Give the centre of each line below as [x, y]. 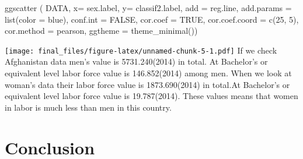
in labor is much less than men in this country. [88, 107]
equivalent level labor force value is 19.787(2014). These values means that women [151, 96]
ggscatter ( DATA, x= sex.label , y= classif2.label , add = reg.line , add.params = [148, 8]
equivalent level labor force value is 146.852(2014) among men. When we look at [148, 73]
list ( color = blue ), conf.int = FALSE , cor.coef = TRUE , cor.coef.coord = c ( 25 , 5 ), [152, 19]
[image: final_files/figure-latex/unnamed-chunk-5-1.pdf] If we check [141, 50]
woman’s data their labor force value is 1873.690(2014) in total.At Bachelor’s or [147, 84]
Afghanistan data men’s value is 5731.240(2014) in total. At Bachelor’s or [136, 61]
